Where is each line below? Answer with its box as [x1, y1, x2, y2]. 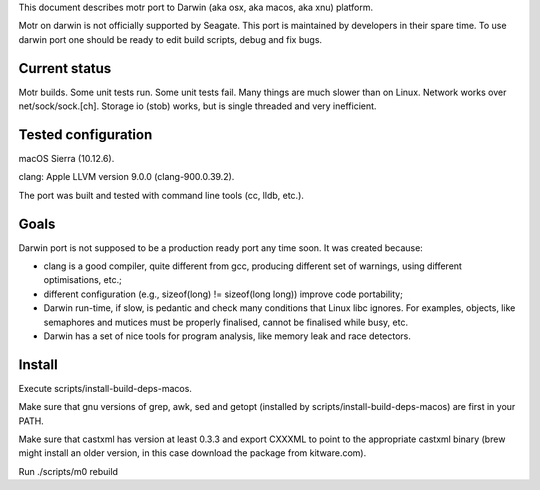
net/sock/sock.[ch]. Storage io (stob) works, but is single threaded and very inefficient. [18, 100, 377, 112]
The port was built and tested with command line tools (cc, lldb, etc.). [18, 189, 305, 201]
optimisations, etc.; [43, 274, 122, 286]
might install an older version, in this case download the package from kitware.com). [18, 447, 367, 459]
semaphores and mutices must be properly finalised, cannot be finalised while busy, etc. [43, 316, 409, 328]
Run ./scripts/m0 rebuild [18, 465, 119, 477]
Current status [18, 60, 112, 77]
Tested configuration [18, 126, 153, 143]
